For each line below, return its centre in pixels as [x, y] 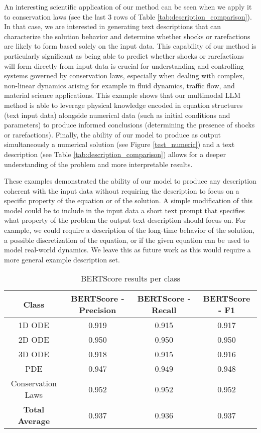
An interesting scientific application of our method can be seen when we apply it [128, 7]
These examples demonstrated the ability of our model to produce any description [130, 181]
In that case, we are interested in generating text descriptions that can [113, 26]
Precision [98, 310]
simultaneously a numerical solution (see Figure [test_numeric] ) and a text [119, 144]
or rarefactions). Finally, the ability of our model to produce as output [112, 134]
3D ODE [34, 354]
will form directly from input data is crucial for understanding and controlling [124, 65]
